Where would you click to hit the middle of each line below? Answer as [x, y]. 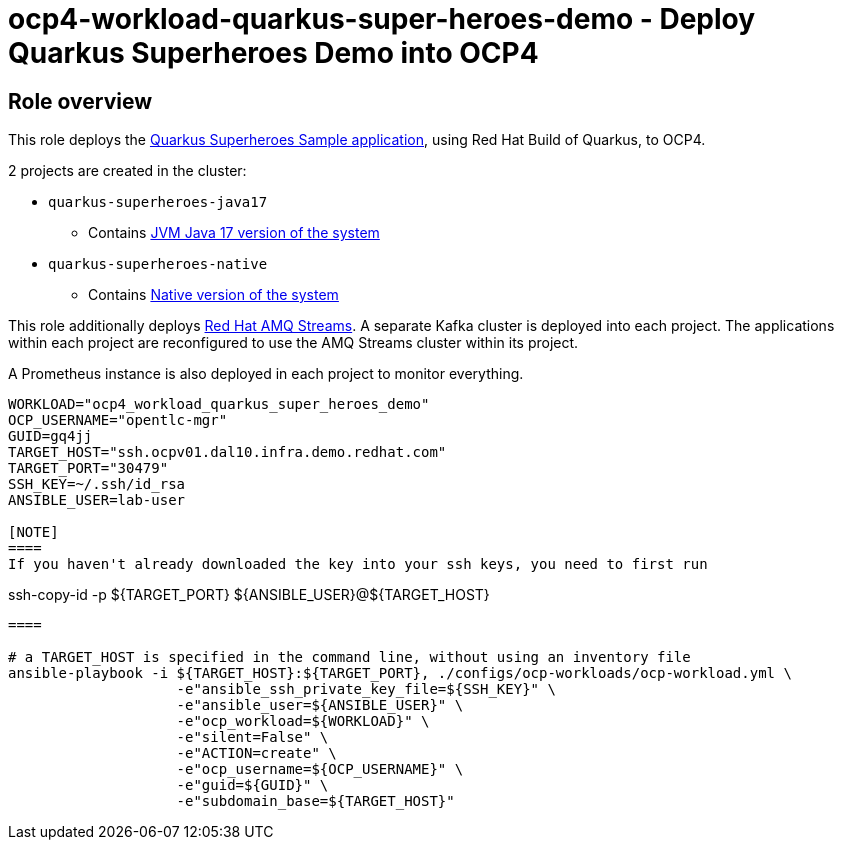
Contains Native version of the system [213, 295]
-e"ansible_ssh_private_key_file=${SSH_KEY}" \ [366, 689]
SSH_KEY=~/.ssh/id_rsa [97, 484]
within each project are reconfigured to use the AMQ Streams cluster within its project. [293, 343]
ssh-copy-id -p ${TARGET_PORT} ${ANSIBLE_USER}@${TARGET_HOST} [249, 595]
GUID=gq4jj [50, 436]
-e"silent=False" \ [252, 737]
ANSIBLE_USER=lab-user [97, 500]
